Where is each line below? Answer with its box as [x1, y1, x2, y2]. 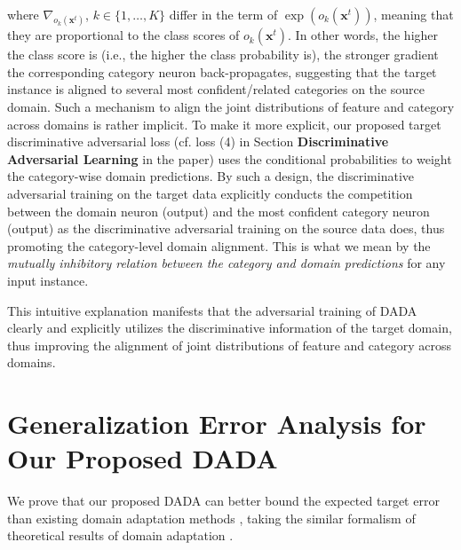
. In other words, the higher [288, 26, 439, 44]
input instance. [7, 271, 89, 289]
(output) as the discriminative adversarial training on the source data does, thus [7, 219, 445, 238]
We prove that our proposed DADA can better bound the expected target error [7, 491, 440, 510]
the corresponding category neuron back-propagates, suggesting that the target [7, 62, 437, 81]
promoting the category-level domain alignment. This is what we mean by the [7, 236, 431, 255]
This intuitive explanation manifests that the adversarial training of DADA [7, 301, 417, 319]
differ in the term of [169, 5, 278, 23]
